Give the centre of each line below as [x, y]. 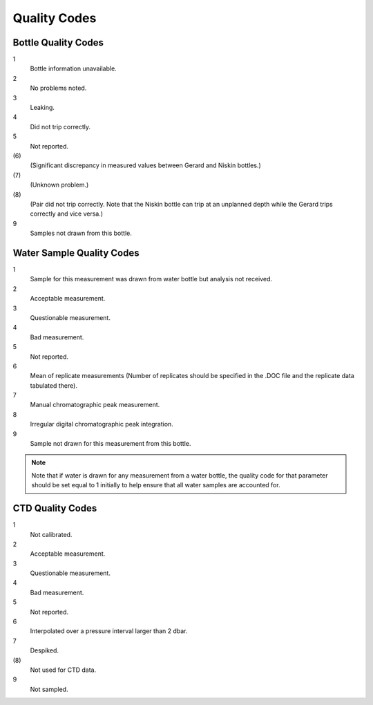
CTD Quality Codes [55, 508]
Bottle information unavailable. [73, 68]
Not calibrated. [51, 534]
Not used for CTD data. [63, 670]
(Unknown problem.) [59, 185]
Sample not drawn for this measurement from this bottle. [111, 444]
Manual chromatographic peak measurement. [95, 405]
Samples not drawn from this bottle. [81, 233]
